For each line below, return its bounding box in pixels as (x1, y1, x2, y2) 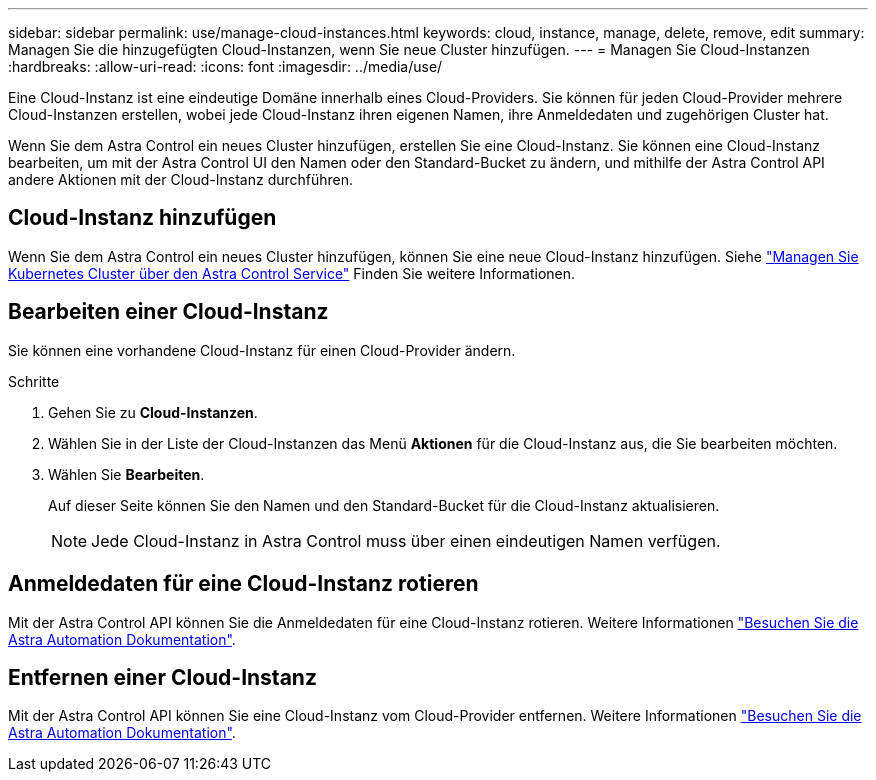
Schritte (8, 372, 60, 390)
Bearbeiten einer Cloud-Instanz (8, 299, 329, 325)
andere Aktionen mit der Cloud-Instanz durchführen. (8, 171, 354, 188)
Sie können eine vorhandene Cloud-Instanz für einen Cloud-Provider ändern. (8, 341, 516, 359)
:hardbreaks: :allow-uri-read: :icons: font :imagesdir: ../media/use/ (8, 58, 443, 75)
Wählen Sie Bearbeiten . (48, 465, 205, 483)
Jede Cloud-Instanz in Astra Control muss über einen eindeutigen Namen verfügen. (91, 530, 721, 551)
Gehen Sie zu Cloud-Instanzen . (48, 403, 258, 421)
